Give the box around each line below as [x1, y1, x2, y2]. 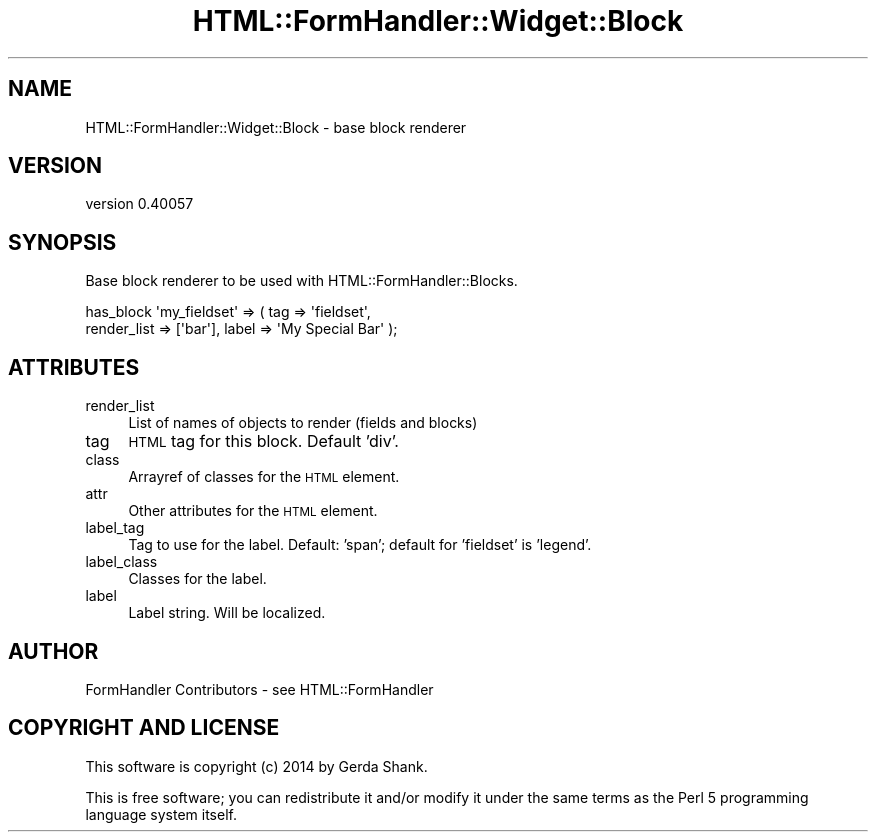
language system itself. [85, 805, 237, 823]
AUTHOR [8, 638, 99, 664]
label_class [85, 553, 158, 571]
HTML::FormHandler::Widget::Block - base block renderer [85, 118, 467, 136]
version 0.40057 [85, 195, 194, 213]
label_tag [85, 519, 145, 537]
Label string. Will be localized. [128, 604, 326, 622]
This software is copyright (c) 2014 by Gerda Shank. [85, 757, 428, 775]
